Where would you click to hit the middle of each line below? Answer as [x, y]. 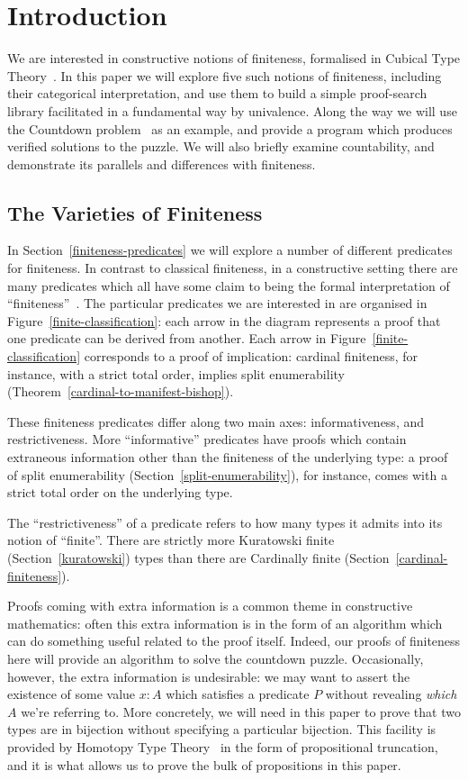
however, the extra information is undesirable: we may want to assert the [209, 676]
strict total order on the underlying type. [120, 492]
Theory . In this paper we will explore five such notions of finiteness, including [225, 75]
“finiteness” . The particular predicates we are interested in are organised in [217, 303]
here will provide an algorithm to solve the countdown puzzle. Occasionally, [216, 658]
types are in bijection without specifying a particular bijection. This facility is [222, 729]
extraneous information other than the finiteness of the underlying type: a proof [228, 457]
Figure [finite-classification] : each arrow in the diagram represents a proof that [224, 320]
